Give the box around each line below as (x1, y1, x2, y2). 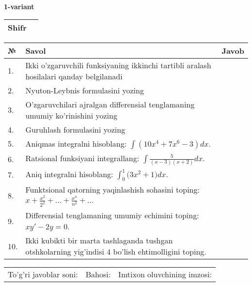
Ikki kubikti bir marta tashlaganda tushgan (25, 235, 173, 246)
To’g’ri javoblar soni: (8, 269, 78, 280)
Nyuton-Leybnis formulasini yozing (25, 84, 144, 96)
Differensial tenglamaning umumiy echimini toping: (25, 210, 199, 221)
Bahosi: (85, 269, 111, 280)
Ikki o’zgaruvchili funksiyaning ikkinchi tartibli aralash (25, 59, 211, 71)
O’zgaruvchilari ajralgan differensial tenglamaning (25, 98, 195, 110)
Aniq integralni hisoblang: (25, 168, 113, 180)
